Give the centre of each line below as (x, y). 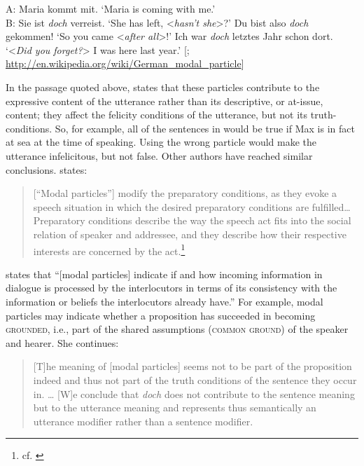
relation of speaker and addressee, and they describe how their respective (190, 234)
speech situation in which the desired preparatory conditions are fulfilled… (192, 206)
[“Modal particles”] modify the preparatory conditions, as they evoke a (185, 193)
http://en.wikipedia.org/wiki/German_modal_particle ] (125, 63)
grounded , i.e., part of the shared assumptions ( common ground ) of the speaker (177, 329)
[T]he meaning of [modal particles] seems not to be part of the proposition (192, 366)
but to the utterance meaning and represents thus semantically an (175, 407)
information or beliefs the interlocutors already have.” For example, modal (164, 301)
